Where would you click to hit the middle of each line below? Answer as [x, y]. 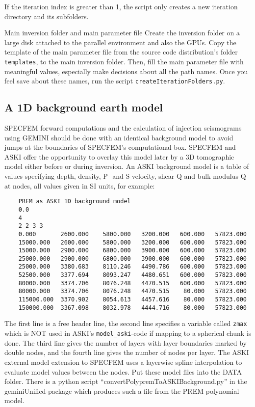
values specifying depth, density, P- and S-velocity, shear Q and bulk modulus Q [125, 176]
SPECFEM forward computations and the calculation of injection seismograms [123, 128]
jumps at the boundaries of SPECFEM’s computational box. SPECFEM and [120, 147]
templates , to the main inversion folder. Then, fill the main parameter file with [124, 61]
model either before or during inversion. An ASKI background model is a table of [127, 166]
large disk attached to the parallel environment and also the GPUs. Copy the [120, 42]
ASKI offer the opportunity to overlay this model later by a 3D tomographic [119, 156]
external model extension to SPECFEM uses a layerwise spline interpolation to [123, 362]
